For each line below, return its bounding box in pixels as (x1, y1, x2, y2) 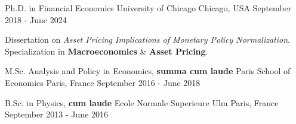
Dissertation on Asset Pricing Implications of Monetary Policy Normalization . (5, 33, 290, 46)
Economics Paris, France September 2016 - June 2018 (5, 76, 201, 88)
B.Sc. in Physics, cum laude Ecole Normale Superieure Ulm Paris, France (5, 96, 279, 109)
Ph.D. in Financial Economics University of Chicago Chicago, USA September (5, 2, 292, 14)
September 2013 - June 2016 (5, 108, 108, 120)
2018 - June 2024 (5, 13, 67, 26)
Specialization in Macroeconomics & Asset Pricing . (5, 44, 208, 57)
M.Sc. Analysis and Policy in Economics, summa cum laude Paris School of (5, 65, 291, 77)
